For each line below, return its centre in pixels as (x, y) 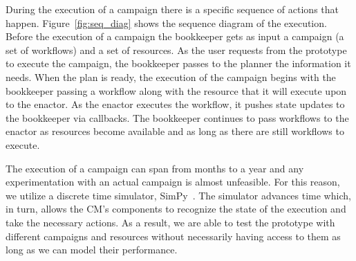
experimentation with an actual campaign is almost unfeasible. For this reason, (173, 182)
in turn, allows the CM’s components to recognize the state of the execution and (176, 209)
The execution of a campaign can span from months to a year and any (155, 168)
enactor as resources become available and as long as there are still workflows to (175, 131)
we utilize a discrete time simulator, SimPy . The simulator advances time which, (178, 195)
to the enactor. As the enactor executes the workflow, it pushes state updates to (175, 104)
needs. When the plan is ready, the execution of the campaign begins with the (171, 76)
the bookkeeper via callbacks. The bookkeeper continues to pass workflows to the (177, 117)
